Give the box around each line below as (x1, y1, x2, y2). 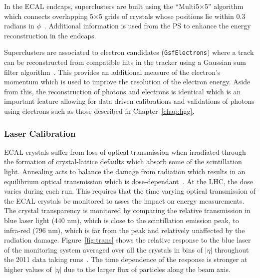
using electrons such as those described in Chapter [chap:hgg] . (4, 106, 195, 116)
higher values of (4, 264, 52, 274)
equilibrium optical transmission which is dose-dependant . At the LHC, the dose (4, 176, 253, 186)
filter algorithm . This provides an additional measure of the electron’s (4, 66, 221, 77)
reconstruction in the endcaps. (4, 30, 96, 40)
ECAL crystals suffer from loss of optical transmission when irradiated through (4, 146, 246, 157)
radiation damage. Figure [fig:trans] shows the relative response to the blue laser (4, 235, 251, 245)
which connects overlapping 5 (4, 10, 94, 21)
